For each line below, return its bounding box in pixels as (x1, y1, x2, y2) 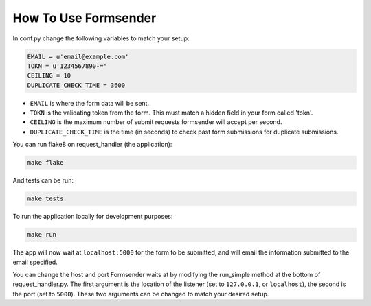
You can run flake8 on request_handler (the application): (12, 141, 172, 149)
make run (27, 231, 57, 239)
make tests (27, 195, 64, 202)
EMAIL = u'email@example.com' (27, 52, 129, 60)
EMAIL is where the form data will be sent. (30, 99, 150, 107)
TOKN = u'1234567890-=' (27, 62, 108, 70)
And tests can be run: (12, 176, 74, 185)
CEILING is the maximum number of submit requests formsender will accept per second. (30, 118, 282, 126)
